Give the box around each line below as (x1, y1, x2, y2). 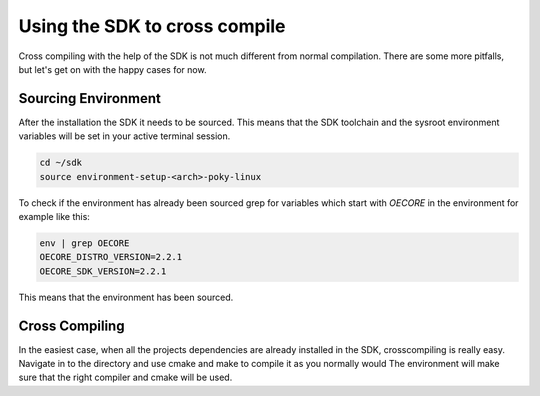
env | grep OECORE (39, 237, 130, 249)
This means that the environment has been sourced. (18, 291, 234, 303)
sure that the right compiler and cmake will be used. (18, 371, 233, 384)
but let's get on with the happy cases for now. (18, 63, 207, 75)
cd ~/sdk (39, 157, 83, 169)
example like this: (18, 210, 90, 222)
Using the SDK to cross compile (18, 15, 286, 37)
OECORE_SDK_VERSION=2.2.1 (39, 265, 167, 277)
